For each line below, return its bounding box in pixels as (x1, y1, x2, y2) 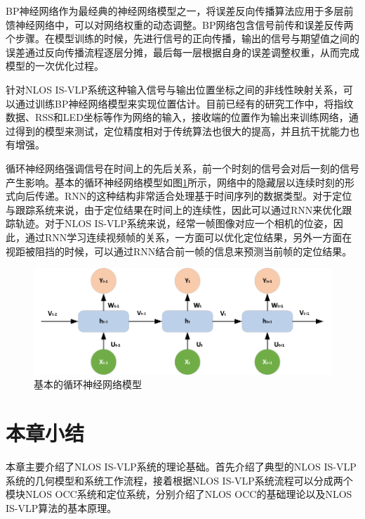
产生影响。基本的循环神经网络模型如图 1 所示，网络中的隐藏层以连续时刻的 (6, 174, 345, 189)
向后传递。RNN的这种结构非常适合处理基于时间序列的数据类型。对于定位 (15, 188, 352, 203)
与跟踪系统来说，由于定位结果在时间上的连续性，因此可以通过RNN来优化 (6, 202, 343, 217)
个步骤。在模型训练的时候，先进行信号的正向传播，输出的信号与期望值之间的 (6, 31, 359, 46)
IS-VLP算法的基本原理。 (6, 500, 117, 515)
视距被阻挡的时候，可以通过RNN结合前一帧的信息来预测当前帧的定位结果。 (6, 243, 352, 258)
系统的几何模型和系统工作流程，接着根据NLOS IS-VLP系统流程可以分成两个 (6, 473, 353, 487)
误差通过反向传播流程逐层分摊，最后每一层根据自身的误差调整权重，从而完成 (6, 44, 359, 59)
